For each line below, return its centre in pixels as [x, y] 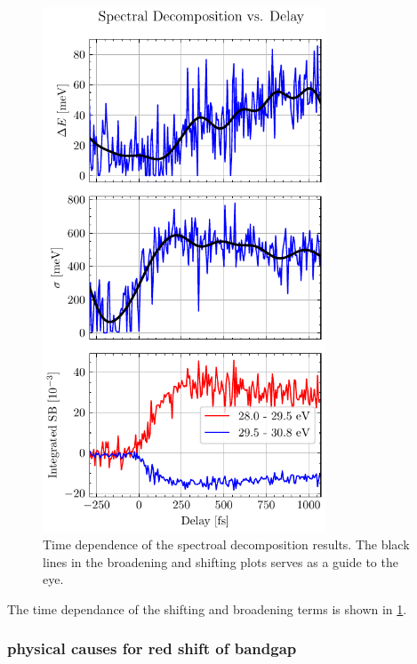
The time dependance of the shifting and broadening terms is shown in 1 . [207, 608]
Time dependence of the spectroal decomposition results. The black [226, 544]
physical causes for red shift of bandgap [152, 648]
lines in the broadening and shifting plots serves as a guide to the [221, 561]
